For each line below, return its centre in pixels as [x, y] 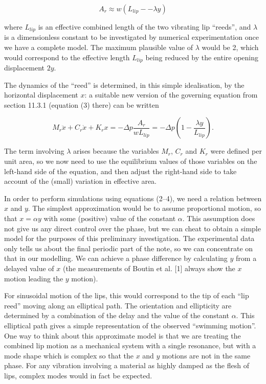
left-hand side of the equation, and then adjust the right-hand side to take [120, 171]
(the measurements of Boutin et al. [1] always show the [149, 268]
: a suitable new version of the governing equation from [171, 95]
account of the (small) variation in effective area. [81, 181]
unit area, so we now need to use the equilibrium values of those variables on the [131, 161]
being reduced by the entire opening [202, 57]
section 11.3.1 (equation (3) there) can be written [82, 104]
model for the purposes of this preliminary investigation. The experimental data [129, 238]
